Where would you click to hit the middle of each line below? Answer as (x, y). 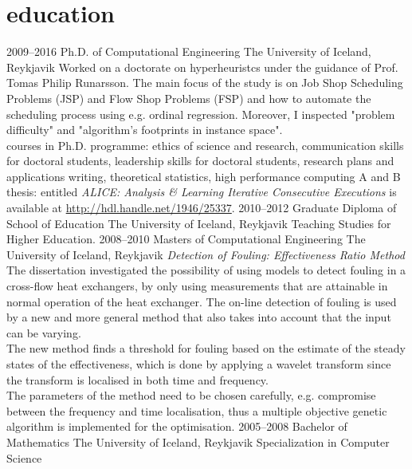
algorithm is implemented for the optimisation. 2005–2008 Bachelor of (177, 426)
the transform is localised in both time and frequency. (137, 379)
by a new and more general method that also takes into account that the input (199, 317)
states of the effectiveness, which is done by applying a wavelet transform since (199, 364)
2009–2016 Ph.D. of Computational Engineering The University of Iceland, (189, 51)
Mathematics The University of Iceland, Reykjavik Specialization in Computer (198, 441)
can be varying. (44, 332)
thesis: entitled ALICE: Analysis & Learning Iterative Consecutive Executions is (202, 192)
